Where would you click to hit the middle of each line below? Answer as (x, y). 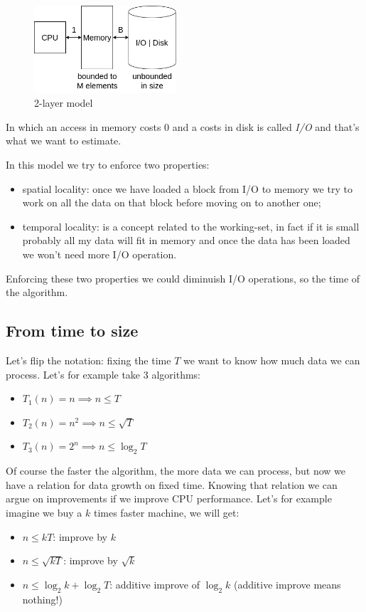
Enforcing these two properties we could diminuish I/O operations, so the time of (183, 278)
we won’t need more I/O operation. (99, 254)
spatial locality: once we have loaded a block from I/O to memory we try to (187, 188)
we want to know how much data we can (271, 360)
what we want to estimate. (64, 141)
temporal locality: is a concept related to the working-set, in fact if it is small (191, 226)
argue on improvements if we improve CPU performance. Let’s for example (169, 498)
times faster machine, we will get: (166, 512)
